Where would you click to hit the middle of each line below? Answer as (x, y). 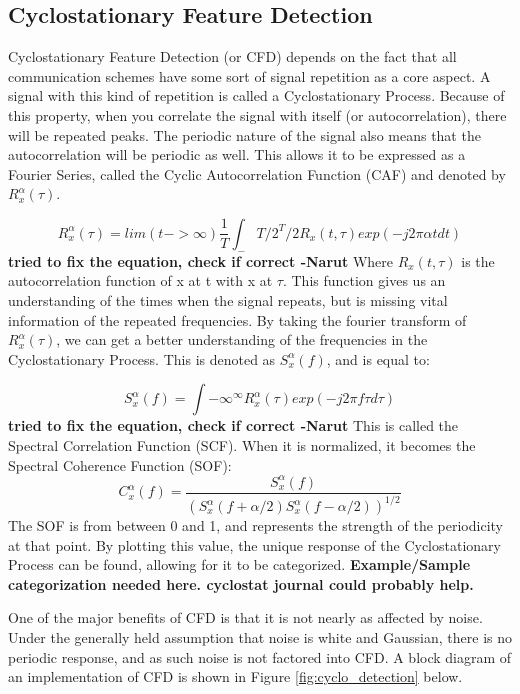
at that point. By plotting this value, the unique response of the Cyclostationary (254, 544)
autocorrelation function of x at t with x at (140, 280)
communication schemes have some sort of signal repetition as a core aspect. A (249, 75)
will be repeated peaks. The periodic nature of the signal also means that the (244, 134)
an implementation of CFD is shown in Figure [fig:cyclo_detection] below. (235, 676)
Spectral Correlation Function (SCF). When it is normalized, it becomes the (242, 444)
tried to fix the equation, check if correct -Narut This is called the (233, 425)
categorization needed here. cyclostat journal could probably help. (241, 583)
